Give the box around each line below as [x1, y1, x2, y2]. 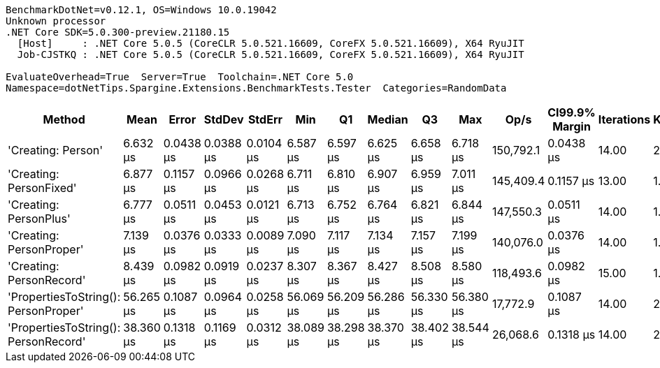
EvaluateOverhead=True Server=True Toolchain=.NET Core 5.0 [6, 71, 354, 82]
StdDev [203, 112, 244, 126]
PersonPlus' [8, 212, 71, 226]
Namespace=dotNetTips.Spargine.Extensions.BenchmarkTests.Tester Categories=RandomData [6, 82, 507, 94]
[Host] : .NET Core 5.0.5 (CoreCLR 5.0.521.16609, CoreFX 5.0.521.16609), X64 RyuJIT [17, 38, 524, 49]
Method [43, 112, 85, 126]
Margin [552, 119, 591, 133]
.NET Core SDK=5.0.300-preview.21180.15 [6, 27, 230, 38]
